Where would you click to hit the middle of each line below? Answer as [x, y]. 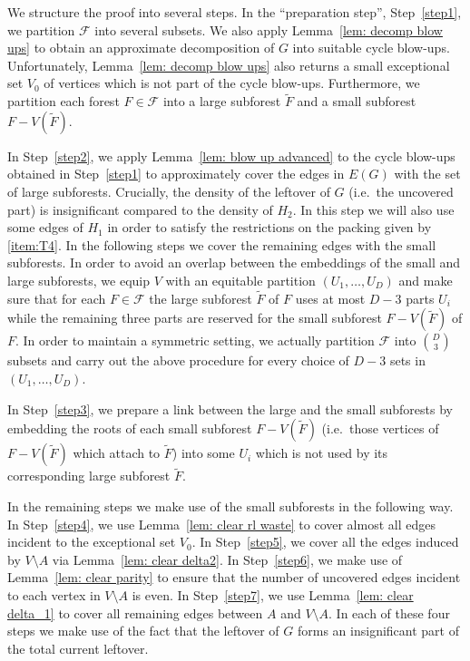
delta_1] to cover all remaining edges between [135, 612]
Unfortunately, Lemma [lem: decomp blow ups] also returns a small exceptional [229, 65]
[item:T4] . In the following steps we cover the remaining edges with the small [222, 244]
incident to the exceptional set [92, 542]
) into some [203, 453]
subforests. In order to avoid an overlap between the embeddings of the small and [234, 262]
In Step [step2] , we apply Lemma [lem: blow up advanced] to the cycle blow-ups [231, 156]
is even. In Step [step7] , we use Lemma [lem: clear [273, 594]
